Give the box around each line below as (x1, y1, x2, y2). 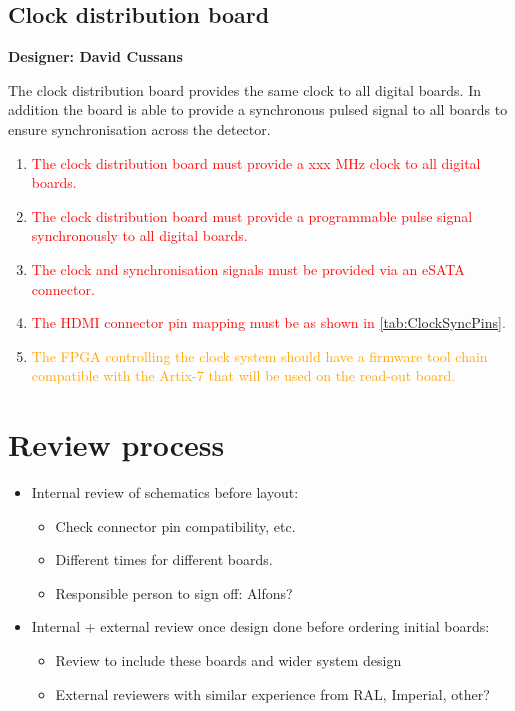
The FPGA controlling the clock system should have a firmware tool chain (31, 345, 488, 366)
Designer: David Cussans (8, 46, 183, 67)
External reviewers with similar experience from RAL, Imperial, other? (55, 683, 490, 704)
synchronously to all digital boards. (31, 225, 248, 246)
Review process (8, 424, 225, 465)
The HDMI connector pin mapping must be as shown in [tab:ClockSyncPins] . (31, 312, 506, 333)
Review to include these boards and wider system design (55, 650, 402, 671)
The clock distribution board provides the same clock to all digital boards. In (8, 79, 481, 100)
